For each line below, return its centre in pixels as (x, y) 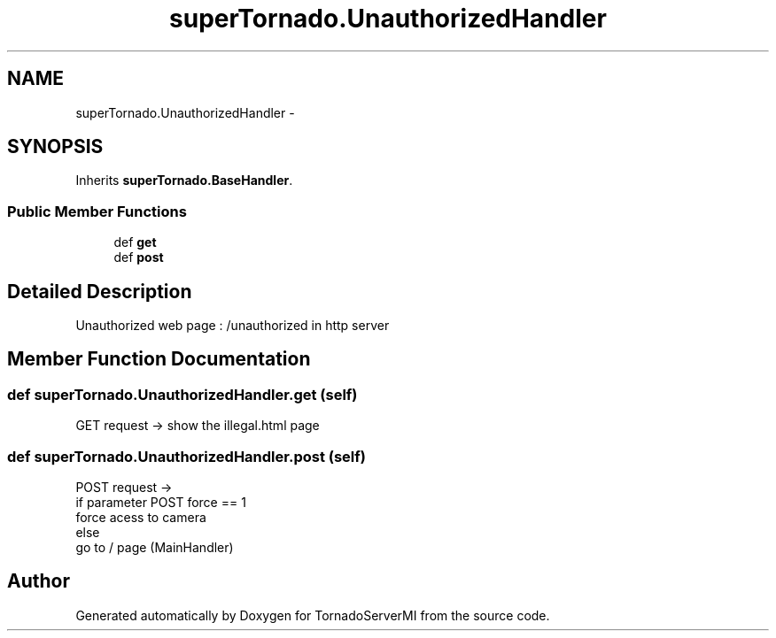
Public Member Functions (97, 211)
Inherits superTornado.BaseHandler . (184, 181)
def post (139, 258)
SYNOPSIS (55, 147)
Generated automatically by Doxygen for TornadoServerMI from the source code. (313, 615)
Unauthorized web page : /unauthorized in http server (233, 326)
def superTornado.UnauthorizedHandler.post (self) (186, 456)
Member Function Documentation (159, 359)
